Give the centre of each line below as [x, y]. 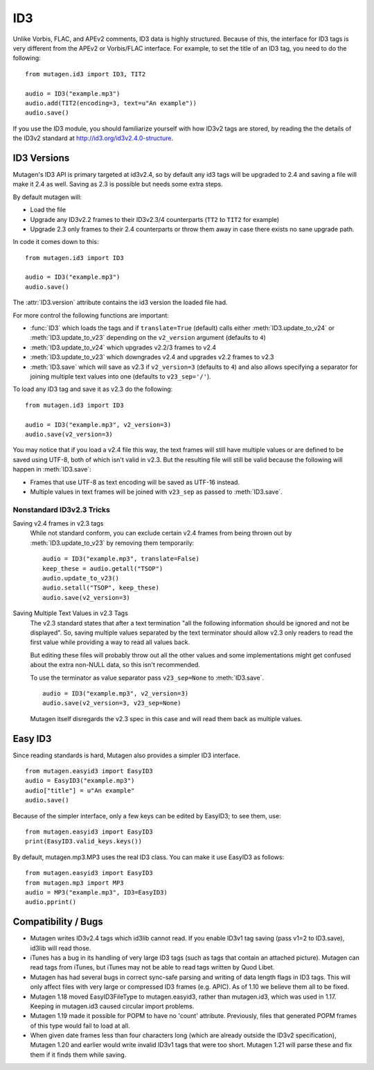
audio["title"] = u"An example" [80, 790]
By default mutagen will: [47, 197]
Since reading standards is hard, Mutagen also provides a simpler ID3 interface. [126, 755]
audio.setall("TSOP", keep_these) [101, 588]
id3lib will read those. [61, 948]
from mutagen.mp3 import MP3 [74, 883]
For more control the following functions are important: [91, 315]
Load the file [48, 210]
